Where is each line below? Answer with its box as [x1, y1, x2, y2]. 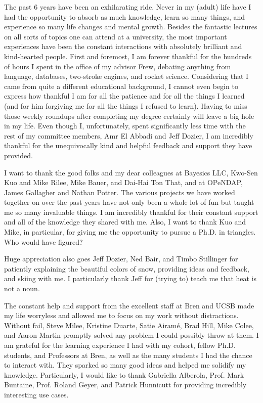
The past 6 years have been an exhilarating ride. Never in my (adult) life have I [4, 2, 251, 12]
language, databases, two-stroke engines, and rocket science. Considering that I [4, 71, 249, 81]
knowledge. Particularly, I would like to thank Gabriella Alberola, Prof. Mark [4, 369, 244, 380]
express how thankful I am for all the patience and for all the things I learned [4, 91, 245, 101]
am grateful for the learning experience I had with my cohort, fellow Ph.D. [4, 340, 236, 350]
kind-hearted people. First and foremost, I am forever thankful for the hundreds [4, 51, 252, 61]
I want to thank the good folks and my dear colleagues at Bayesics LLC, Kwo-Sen [4, 167, 258, 177]
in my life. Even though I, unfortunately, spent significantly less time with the [4, 120, 246, 131]
